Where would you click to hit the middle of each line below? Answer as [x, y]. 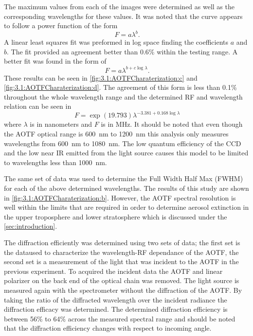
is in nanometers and [61, 124]
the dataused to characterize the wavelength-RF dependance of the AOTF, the [121, 252]
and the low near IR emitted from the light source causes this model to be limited [126, 153]
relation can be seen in [38, 106]
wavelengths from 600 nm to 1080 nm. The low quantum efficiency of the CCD [123, 143]
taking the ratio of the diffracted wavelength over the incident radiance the [116, 299]
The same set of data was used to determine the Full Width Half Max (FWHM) [124, 178]
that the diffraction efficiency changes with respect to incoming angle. [108, 328]
